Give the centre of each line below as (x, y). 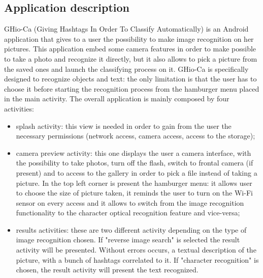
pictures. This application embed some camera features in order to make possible (130, 49)
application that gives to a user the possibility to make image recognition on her (129, 38)
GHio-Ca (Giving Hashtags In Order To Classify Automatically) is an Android (126, 29)
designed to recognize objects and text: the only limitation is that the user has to (130, 79)
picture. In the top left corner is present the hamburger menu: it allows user (134, 183)
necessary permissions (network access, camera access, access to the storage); (136, 136)
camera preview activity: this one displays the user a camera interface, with (134, 152)
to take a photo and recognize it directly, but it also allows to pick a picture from (131, 58)
